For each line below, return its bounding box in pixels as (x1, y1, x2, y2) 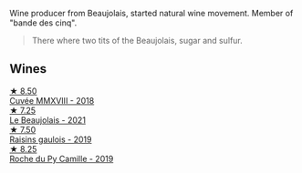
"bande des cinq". (9, 17, 78, 28)
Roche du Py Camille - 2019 (9, 153, 114, 164)
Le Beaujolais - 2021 (9, 114, 87, 126)
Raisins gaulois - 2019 (9, 134, 92, 145)
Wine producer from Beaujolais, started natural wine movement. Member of (9, 8, 294, 18)
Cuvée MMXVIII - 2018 (9, 95, 95, 106)
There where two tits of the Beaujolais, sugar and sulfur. (31, 36, 244, 46)
